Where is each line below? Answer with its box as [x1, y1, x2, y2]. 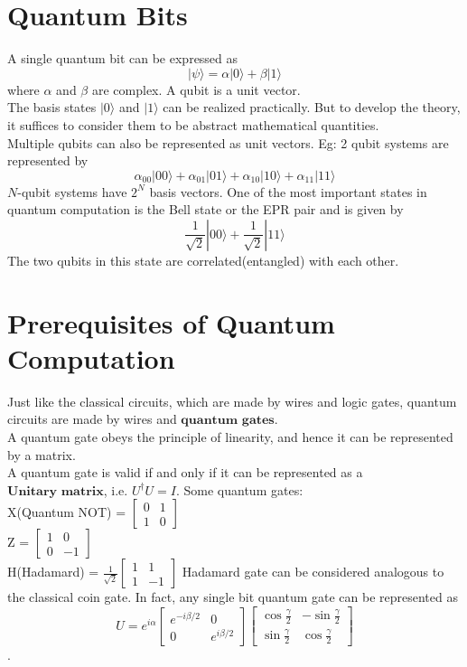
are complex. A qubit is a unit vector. [91, 80, 301, 99]
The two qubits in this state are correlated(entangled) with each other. [7, 250, 399, 269]
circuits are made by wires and [7, 409, 177, 428]
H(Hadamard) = [7, 562, 99, 581]
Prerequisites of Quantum [7, 304, 335, 341]
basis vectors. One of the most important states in [149, 182, 427, 201]
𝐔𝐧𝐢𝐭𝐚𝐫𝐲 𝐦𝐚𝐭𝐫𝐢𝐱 [7, 484, 104, 498]
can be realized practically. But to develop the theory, [163, 98, 461, 117]
